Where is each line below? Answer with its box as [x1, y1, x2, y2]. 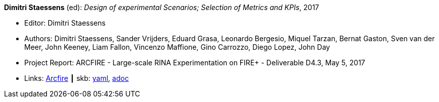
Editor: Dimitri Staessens [24, 19, 106, 27]
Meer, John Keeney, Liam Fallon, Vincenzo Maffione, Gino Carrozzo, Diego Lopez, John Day [24, 43, 330, 51]
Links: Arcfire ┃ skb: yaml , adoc [24, 74, 129, 82]
